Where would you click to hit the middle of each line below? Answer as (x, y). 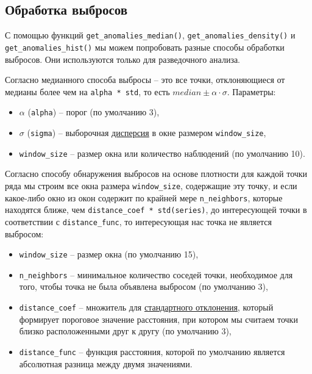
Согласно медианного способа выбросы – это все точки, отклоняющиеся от (145, 80)
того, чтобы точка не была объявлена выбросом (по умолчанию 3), (144, 286)
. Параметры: (251, 91)
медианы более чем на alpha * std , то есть (87, 91)
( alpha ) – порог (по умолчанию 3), (94, 112)
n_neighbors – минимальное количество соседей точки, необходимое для (156, 274)
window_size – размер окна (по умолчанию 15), (109, 254)
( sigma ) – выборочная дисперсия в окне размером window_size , (147, 133)
